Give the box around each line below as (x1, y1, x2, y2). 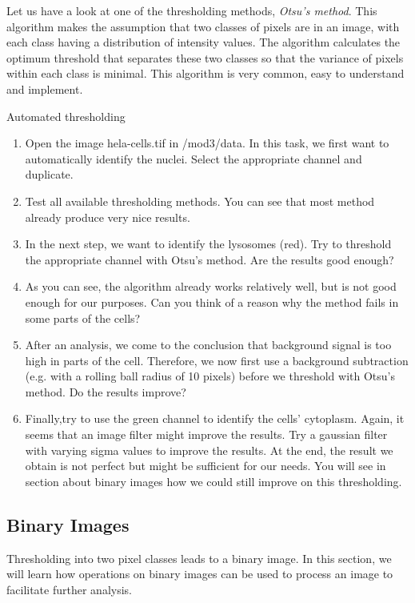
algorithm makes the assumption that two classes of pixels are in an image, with (6, 18, 400, 34)
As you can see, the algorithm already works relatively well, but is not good (25, 278, 397, 295)
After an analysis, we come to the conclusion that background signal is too (25, 336, 392, 353)
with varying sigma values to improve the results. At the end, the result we (25, 441, 393, 458)
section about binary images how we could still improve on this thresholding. (25, 472, 402, 489)
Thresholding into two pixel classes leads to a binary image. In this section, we (6, 549, 392, 566)
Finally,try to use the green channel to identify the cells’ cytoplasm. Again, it (25, 410, 405, 427)
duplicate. (25, 166, 74, 183)
